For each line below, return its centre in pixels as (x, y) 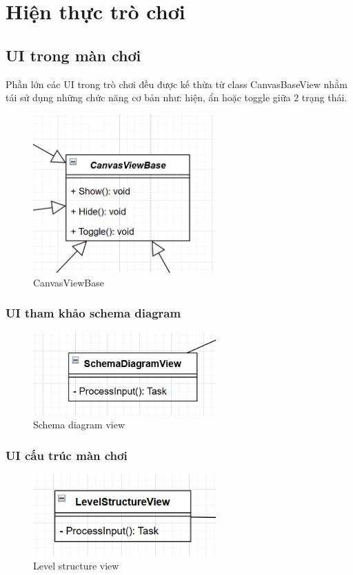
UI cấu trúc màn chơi (67, 455)
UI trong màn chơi (73, 55)
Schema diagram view (79, 425)
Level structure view (76, 565)
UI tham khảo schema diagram (93, 313)
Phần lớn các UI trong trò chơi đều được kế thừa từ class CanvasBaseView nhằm (176, 84)
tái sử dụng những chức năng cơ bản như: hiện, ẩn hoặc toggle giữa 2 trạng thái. (176, 97)
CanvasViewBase (69, 282)
